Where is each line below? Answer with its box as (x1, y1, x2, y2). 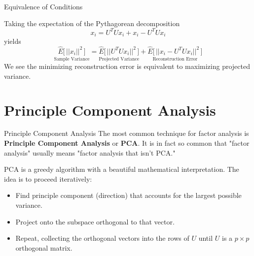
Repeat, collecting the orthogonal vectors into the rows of (15, 233, 189, 243)
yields (4, 36, 21, 46)
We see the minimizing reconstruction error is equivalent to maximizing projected (4, 61, 250, 71)
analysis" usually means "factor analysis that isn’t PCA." (4, 147, 176, 158)
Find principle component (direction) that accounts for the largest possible (15, 190, 242, 200)
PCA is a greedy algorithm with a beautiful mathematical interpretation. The (4, 164, 239, 174)
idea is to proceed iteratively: (4, 173, 92, 184)
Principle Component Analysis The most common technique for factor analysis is (4, 128, 249, 138)
